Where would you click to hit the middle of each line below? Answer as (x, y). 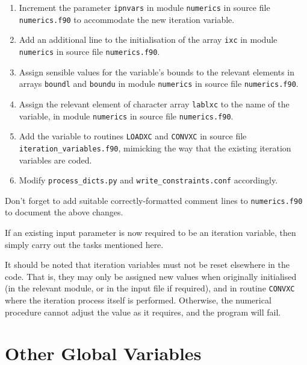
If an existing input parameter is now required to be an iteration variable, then (150, 232)
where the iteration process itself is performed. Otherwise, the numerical (138, 300)
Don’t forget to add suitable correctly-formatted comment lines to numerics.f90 (154, 200)
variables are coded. (55, 160)
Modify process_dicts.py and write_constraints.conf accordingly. (148, 180)
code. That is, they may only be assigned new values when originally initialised (151, 276)
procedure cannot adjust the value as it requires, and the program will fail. (143, 312)
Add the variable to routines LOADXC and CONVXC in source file (133, 136)
